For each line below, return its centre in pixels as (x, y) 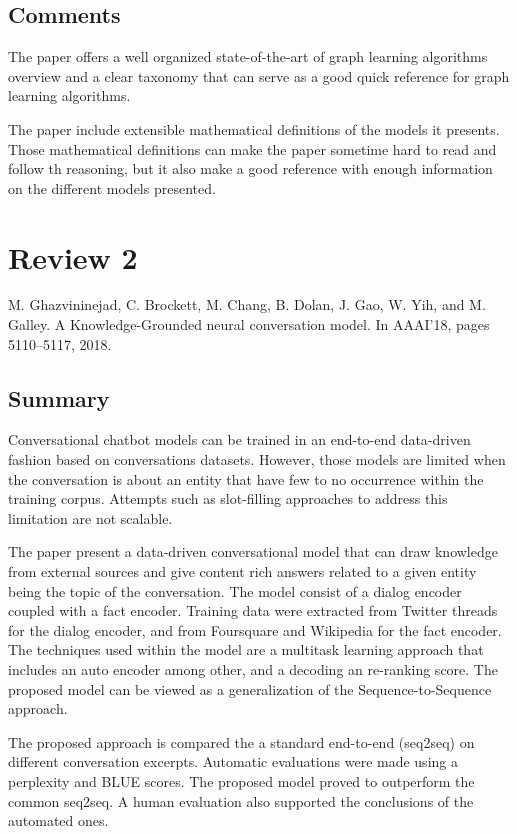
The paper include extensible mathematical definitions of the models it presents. (254, 128)
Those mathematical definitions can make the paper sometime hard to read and (252, 148)
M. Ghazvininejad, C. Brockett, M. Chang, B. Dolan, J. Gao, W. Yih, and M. (247, 304)
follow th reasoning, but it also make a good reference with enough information (250, 168)
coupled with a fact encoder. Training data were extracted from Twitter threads (253, 610)
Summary (59, 397)
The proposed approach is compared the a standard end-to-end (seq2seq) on (241, 741)
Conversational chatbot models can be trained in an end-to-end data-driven (239, 439)
